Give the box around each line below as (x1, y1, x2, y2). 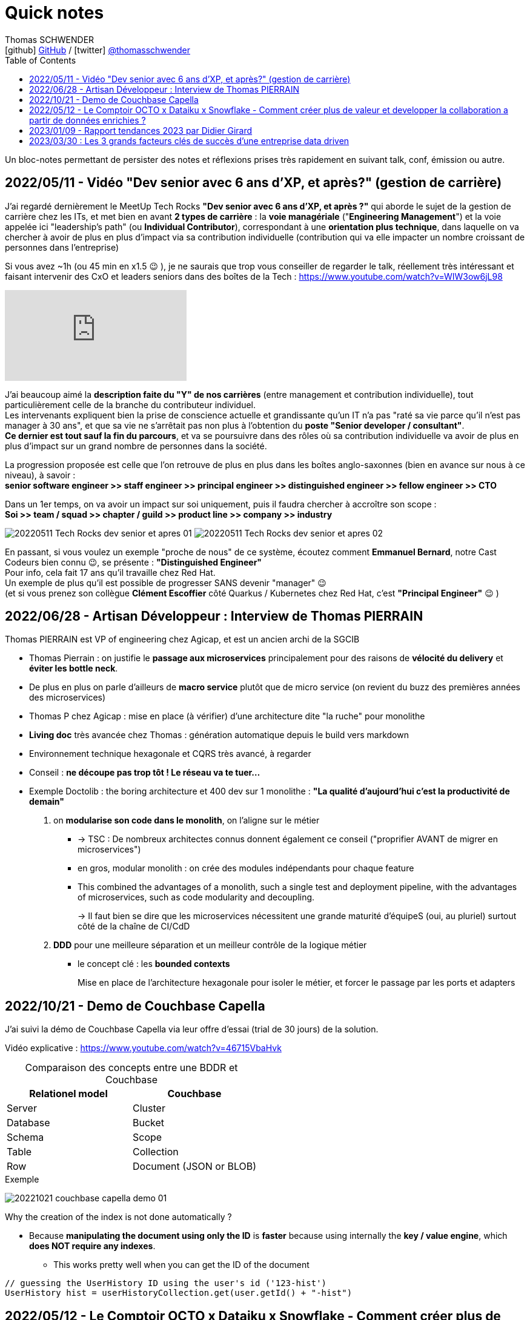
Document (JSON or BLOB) (133, 1160, 257, 1173)
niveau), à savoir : (5, 469, 76, 480)
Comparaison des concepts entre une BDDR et (25, 1061, 238, 1074)
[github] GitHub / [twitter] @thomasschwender (5, 44, 190, 55)
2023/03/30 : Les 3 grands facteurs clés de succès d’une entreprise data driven (29, 135, 349, 146)
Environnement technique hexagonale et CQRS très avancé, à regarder (29, 748, 311, 759)
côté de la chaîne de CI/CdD (78, 921, 190, 932)
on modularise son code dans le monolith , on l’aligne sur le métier (53, 815, 320, 826)
